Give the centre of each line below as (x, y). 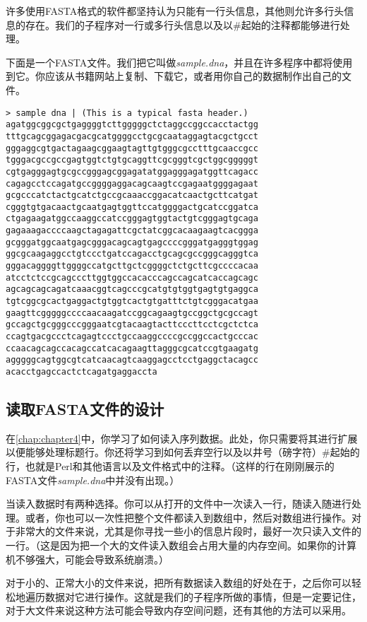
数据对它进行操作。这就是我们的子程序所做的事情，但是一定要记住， (203, 596)
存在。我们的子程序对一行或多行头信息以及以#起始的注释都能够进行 (182, 24)
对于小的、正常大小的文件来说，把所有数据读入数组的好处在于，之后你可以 (179, 583)
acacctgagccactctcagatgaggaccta (82, 372)
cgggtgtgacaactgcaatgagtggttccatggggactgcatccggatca (132, 207)
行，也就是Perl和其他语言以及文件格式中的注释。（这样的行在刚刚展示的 (170, 466)
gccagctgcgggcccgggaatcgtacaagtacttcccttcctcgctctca (132, 325)
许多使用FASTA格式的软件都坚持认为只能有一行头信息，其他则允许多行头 (175, 11)
